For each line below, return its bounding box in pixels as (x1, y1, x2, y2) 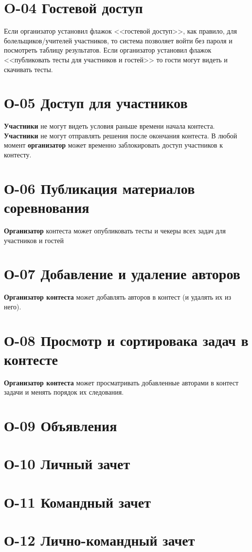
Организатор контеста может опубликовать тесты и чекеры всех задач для (4, 225, 226, 235)
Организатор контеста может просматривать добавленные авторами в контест (4, 377, 239, 387)
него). (4, 301, 21, 311)
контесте (4, 349, 58, 369)
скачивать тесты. (4, 64, 53, 74)
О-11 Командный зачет (4, 492, 151, 512)
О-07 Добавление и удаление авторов (4, 264, 240, 284)
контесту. (4, 150, 32, 159)
